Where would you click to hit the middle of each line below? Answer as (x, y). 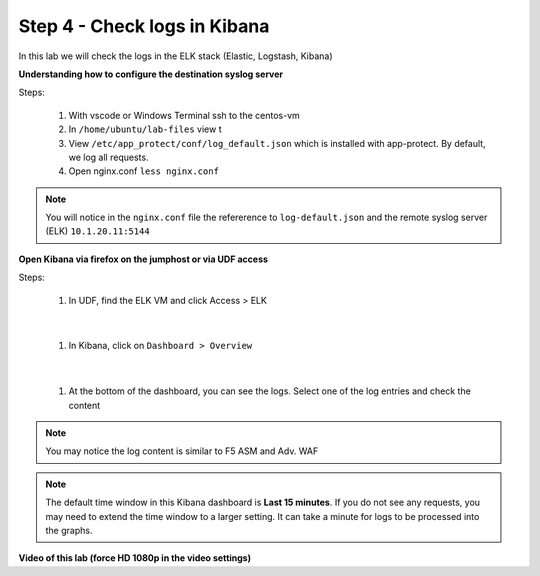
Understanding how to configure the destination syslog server (151, 74)
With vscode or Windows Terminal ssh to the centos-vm (184, 115)
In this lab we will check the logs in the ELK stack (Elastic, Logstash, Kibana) (176, 56)
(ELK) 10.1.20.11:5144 (97, 231)
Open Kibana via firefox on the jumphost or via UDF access (143, 259)
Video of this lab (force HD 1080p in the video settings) (135, 558)
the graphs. (69, 530)
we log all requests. (108, 157)
